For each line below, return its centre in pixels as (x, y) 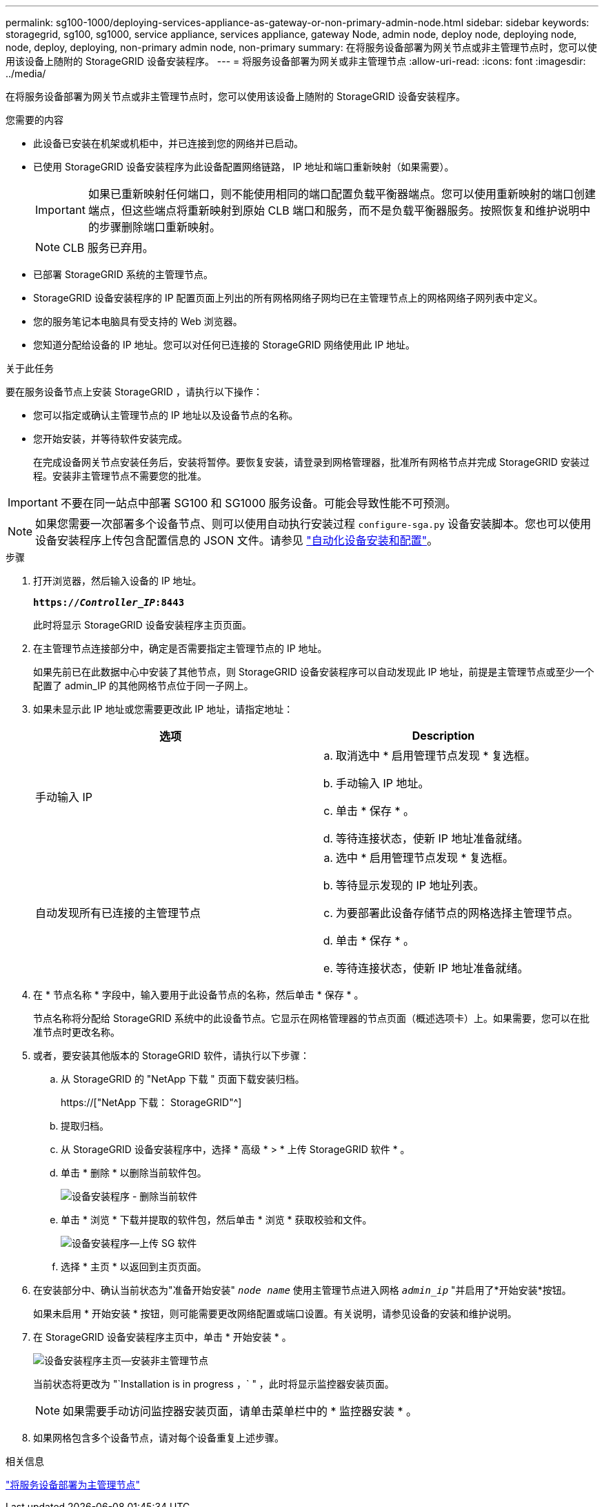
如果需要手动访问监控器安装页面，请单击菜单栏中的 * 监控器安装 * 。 (240, 1411)
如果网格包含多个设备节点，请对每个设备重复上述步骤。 (159, 1438)
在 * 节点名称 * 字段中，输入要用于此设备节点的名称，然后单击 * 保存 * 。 (199, 995)
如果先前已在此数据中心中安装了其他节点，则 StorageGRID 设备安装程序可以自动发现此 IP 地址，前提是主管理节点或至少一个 (314, 672)
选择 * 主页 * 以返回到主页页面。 (134, 1267)
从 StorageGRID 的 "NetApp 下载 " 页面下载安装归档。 (183, 1079)
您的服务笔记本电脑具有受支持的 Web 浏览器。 (138, 321)
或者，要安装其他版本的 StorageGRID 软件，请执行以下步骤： (171, 1055)
